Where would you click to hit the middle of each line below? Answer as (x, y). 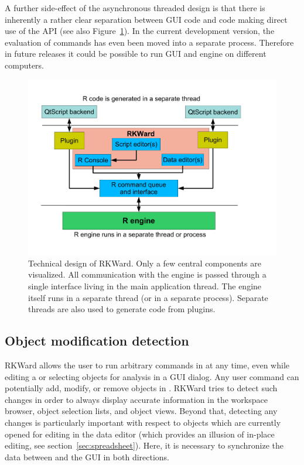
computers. (25, 65)
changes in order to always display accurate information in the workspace (136, 399)
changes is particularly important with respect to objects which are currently (143, 422)
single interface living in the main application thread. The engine (145, 286)
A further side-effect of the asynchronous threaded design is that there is (135, 8)
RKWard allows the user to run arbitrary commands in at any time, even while (147, 365)
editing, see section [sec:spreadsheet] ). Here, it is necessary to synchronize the (144, 445)
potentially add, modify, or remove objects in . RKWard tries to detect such (141, 388)
